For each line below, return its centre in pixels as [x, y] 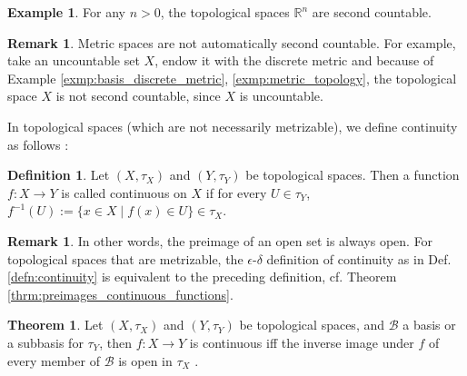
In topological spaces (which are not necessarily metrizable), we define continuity [233, 126]
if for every [236, 192]
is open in [145, 360]
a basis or [429, 325]
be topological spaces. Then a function [353, 175]
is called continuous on [124, 192]
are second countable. [372, 12]
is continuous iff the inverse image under [302, 342]
